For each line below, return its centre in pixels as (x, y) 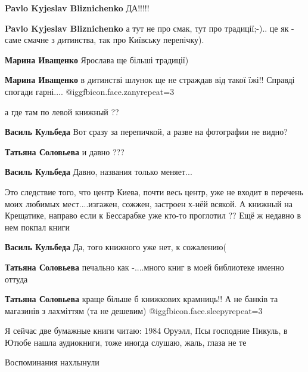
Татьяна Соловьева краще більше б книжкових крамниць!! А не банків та (141, 299)
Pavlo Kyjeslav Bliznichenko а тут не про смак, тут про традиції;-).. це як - (150, 28)
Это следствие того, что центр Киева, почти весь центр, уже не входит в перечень (154, 191)
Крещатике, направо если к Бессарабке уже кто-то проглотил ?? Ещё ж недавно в (153, 215)
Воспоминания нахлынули (52, 362)
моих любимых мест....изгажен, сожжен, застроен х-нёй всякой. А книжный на (149, 203)
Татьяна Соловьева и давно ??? (65, 151)
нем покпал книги (38, 227)
